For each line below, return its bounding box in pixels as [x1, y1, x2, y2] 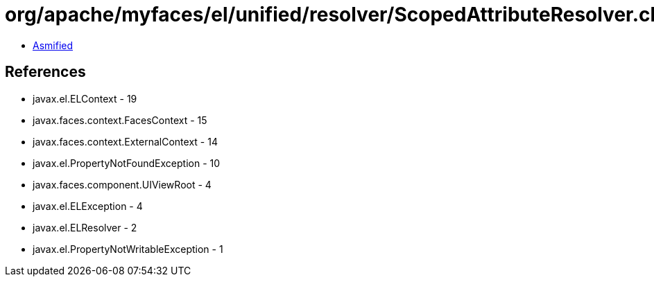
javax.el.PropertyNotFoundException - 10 [33, 157, 221, 169]
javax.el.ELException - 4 [33, 200, 143, 212]
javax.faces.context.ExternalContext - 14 [33, 135, 218, 148]
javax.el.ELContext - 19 [33, 92, 137, 105]
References [5, 63, 86, 81]
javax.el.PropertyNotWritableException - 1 [33, 243, 223, 255]
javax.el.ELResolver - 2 [33, 221, 137, 233]
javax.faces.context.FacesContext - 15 [33, 114, 207, 126]
